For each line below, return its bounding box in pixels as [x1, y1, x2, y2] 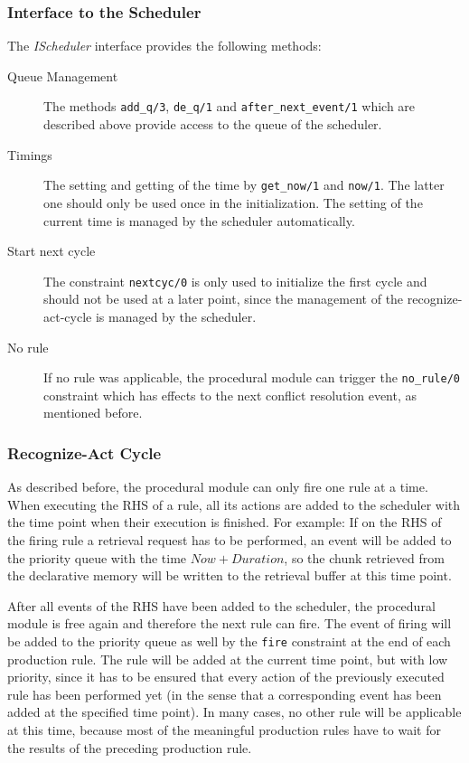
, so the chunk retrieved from [284, 548, 445, 567]
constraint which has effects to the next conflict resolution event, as [43, 385, 417, 404]
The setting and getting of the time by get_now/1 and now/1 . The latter [43, 175, 445, 194]
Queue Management [7, 66, 118, 85]
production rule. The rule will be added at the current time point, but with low [7, 649, 448, 668]
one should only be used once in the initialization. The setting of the [43, 193, 423, 212]
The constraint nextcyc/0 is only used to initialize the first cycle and [43, 271, 427, 290]
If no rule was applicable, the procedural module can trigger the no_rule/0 [43, 368, 460, 387]
